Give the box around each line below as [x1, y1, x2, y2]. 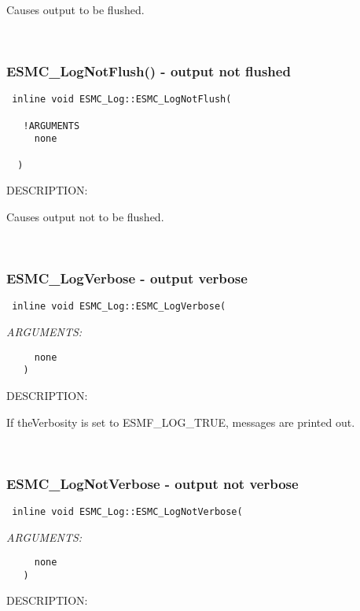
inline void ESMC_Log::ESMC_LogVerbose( [12, 301, 226, 313]
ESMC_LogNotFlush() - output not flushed [6, 61, 291, 81]
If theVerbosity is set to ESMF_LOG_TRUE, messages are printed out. [6, 413, 355, 430]
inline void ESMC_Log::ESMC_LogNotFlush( [12, 94, 232, 106]
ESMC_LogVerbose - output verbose [6, 268, 248, 288]
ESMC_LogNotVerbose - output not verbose [6, 473, 299, 493]
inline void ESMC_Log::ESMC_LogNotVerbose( [12, 505, 243, 517]
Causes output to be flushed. [6, 2, 145, 17]
